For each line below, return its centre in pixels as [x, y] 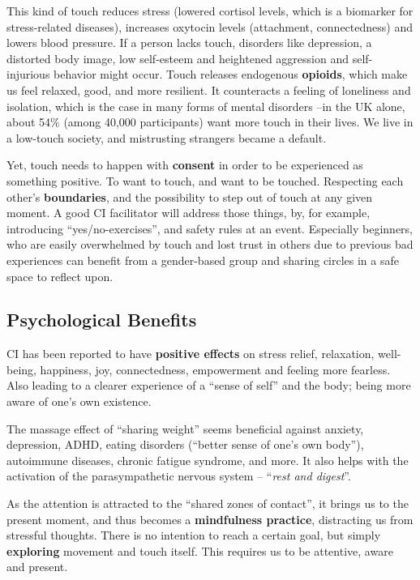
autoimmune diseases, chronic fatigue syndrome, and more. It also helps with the [208, 460]
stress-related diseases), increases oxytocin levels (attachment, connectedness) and [210, 26]
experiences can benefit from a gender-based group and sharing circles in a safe [203, 260]
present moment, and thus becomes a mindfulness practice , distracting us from [210, 519]
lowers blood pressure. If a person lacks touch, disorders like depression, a [189, 43]
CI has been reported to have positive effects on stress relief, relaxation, [191, 354]
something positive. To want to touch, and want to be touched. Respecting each [205, 180]
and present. [37, 567]
